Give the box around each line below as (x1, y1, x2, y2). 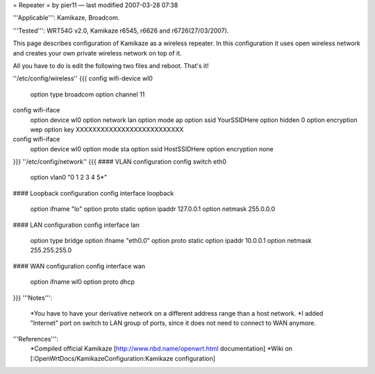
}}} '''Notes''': (12, 294, 52, 302)
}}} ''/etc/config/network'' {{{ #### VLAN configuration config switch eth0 (12, 158, 227, 166)
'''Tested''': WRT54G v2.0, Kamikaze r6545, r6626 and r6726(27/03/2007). (12, 26, 229, 35)
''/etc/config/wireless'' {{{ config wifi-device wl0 (12, 74, 153, 83)
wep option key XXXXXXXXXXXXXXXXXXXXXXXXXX (30, 125, 184, 133)
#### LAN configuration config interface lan (12, 221, 140, 229)
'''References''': (12, 334, 59, 343)
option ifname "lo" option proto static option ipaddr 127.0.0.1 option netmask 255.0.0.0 (30, 205, 276, 213)
